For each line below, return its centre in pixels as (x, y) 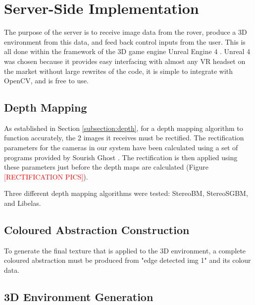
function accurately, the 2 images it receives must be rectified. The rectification (124, 138)
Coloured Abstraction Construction (97, 230)
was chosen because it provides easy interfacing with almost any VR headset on (125, 61)
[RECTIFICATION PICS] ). (46, 176)
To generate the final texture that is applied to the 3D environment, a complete (125, 250)
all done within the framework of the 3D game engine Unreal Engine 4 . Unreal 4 (127, 51)
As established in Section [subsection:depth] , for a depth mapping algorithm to (124, 128)
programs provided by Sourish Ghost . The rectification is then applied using (121, 157)
